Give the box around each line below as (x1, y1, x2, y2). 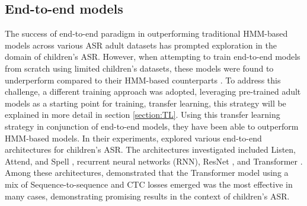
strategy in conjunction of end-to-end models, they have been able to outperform (5, 120, 299, 132)
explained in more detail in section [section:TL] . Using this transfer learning (5, 108, 280, 121)
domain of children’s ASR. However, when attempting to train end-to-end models (5, 50, 300, 63)
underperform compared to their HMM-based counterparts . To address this (5, 73, 281, 86)
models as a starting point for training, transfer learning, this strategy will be (5, 96, 286, 109)
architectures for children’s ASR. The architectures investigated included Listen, (5, 143, 296, 156)
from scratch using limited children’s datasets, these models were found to (5, 62, 274, 74)
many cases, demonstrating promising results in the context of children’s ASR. (5, 189, 290, 202)
